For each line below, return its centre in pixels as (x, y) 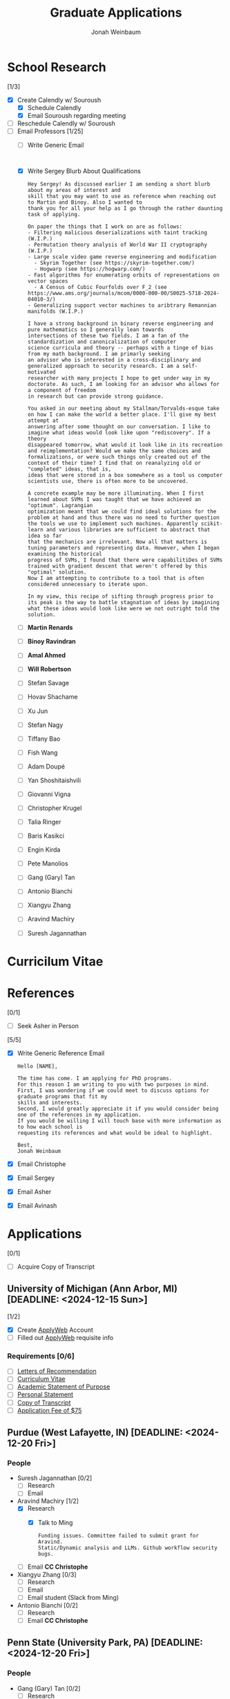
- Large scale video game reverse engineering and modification (122, 257)
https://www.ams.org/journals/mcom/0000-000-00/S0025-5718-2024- (123, 293)
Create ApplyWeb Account (55, 1330)
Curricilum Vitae (55, 961)
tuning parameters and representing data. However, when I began (123, 548)
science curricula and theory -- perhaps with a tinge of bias (121, 348)
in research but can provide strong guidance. (96, 396)
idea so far (45, 536)
